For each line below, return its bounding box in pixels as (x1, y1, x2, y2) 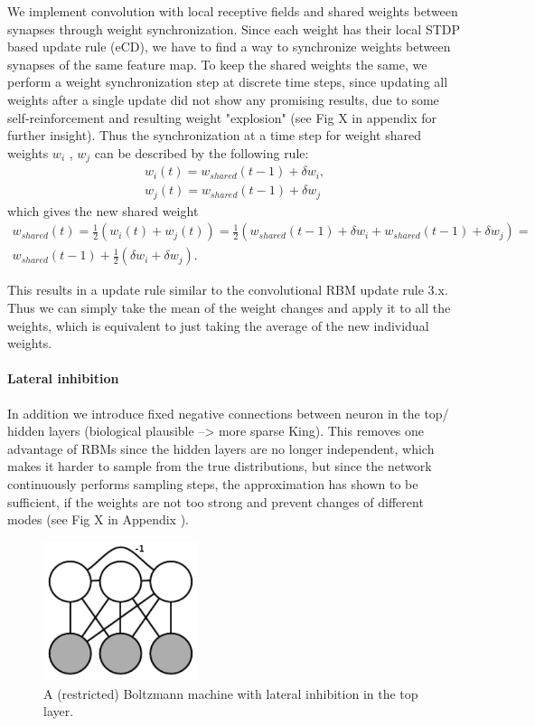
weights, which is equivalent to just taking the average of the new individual (7, 316, 429, 335)
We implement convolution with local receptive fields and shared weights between (7, 2, 458, 20)
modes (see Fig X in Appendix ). (7, 510, 190, 529)
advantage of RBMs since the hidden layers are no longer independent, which (7, 438, 435, 457)
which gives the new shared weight (7, 201, 199, 220)
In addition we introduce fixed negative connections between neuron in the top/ (7, 403, 449, 422)
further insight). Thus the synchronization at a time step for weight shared (7, 126, 421, 145)
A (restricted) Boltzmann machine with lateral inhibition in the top (43, 684, 418, 702)
